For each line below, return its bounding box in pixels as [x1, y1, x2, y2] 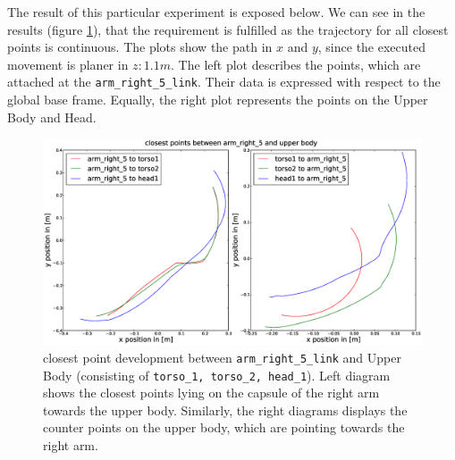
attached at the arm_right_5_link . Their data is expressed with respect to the [7, 72, 441, 91]
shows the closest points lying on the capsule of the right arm [43, 383, 380, 402]
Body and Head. [7, 107, 97, 126]
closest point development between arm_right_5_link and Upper [43, 347, 401, 366]
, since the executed [317, 38, 426, 56]
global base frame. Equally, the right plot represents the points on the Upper [7, 90, 428, 109]
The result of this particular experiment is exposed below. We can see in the [7, 3, 426, 21]
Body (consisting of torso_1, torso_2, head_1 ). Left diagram [43, 365, 391, 384]
